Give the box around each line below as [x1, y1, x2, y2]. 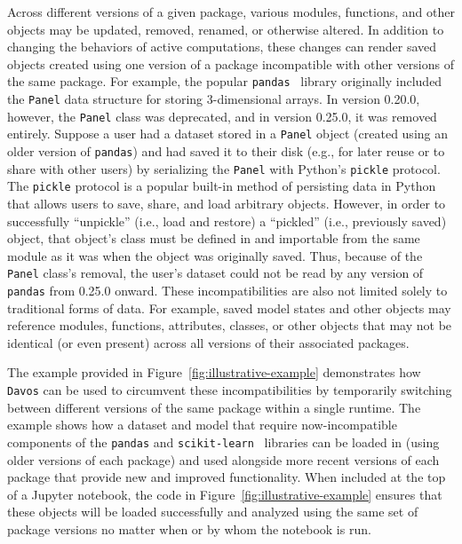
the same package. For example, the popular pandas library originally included [7, 72, 442, 91]
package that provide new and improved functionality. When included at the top [7, 468, 446, 486]
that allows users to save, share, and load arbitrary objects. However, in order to [7, 193, 446, 212]
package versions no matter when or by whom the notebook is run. [7, 519, 371, 538]
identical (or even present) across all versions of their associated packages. [7, 333, 410, 351]
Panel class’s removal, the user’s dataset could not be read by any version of [7, 264, 424, 282]
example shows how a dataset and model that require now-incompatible [7, 415, 397, 434]
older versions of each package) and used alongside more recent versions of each [7, 450, 440, 469]
